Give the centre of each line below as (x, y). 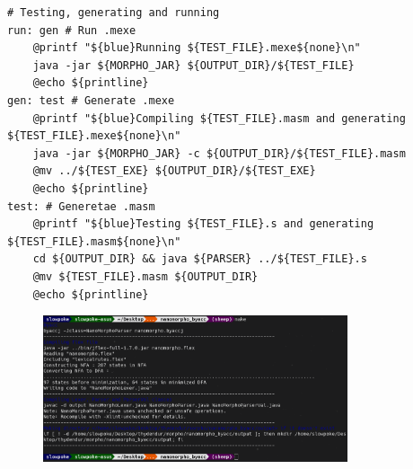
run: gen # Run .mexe (72, 30)
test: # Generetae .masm (81, 206)
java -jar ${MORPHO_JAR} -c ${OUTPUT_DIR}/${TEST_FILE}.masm (219, 153)
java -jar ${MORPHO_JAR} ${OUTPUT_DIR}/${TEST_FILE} (193, 65)
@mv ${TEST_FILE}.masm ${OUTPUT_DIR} (145, 276)
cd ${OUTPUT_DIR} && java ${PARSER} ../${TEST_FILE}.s (200, 259)
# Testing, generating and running (114, 13)
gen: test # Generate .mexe (91, 100)
